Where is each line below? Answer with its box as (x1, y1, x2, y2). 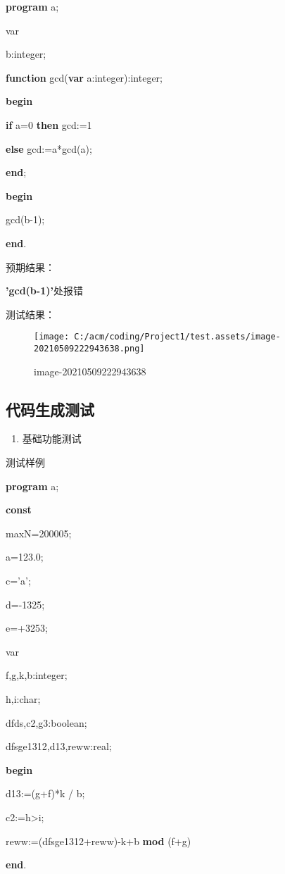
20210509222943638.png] (34, 343, 145, 354)
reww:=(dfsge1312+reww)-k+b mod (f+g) (6, 833, 191, 848)
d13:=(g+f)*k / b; (6, 786, 85, 801)
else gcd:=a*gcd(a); (6, 141, 92, 156)
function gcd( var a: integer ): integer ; (6, 70, 163, 85)
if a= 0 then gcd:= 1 (6, 117, 92, 132)
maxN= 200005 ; (6, 525, 72, 540)
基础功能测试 (22, 431, 82, 446)
